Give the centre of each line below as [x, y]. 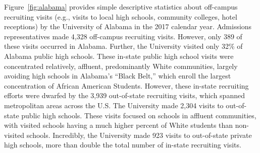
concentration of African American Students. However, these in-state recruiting [126, 85]
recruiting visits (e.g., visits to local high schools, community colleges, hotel [121, 16]
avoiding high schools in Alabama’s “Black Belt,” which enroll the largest [118, 76]
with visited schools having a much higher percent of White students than [119, 125]
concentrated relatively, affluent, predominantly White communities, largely [121, 66]
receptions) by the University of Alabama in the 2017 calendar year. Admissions [128, 26]
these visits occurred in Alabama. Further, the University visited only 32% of [123, 46]
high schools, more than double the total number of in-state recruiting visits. [123, 145]
